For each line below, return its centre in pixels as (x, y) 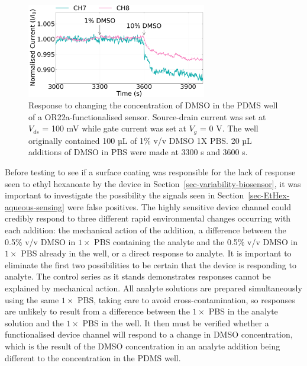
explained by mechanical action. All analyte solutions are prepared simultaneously (153, 288)
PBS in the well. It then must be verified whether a (176, 322)
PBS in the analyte (243, 311)
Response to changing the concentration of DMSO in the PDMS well (153, 105)
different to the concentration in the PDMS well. (93, 357)
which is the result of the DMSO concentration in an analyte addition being (143, 346)
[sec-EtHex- (269, 195)
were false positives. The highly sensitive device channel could (179, 206)
